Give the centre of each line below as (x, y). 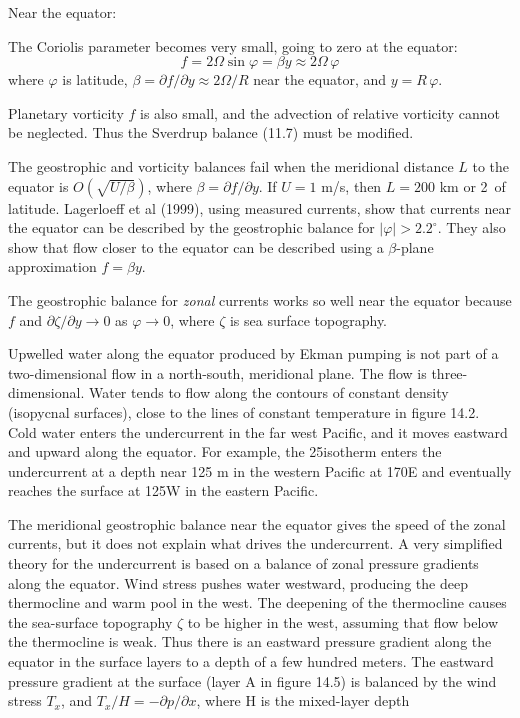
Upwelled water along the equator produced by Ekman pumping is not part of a (253, 353)
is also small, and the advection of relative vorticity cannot (320, 112)
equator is (38, 185)
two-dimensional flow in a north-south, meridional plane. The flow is (217, 372)
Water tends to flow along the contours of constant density (268, 392)
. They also (471, 227)
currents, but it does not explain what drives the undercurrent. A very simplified (255, 543)
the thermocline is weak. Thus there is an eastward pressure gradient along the (250, 641)
